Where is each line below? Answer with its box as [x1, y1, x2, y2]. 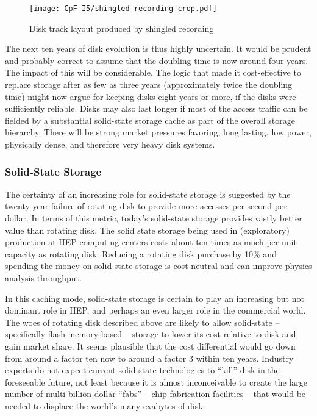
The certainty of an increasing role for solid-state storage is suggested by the [5, 187, 291, 200]
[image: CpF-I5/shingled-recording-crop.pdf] [29, 4, 217, 13]
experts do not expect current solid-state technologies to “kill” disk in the [5, 364, 280, 376]
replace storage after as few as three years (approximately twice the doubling [5, 78, 293, 91]
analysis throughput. [5, 271, 82, 284]
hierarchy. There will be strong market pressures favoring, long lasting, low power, [5, 126, 312, 138]
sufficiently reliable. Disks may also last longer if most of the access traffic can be [5, 102, 308, 115]
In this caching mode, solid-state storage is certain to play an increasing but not [5, 292, 304, 304]
